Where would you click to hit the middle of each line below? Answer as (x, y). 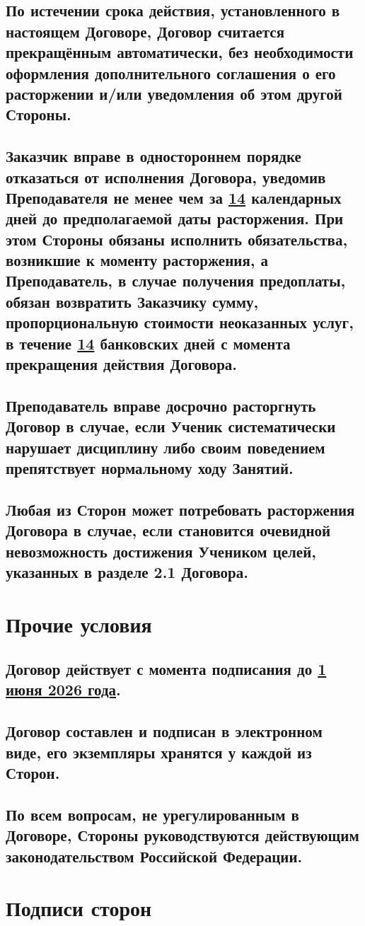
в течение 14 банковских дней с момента (148, 343)
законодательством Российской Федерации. (154, 856)
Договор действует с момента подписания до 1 (166, 669)
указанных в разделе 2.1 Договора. (127, 571)
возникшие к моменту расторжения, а (137, 260)
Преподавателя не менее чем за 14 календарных (174, 197)
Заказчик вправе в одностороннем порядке (153, 156)
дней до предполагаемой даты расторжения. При (175, 218)
